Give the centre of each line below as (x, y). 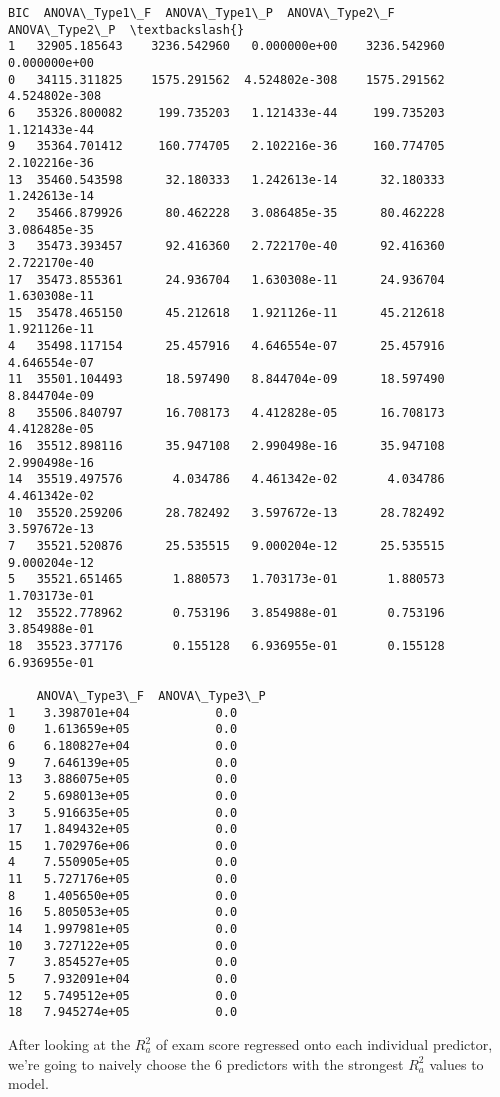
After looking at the (69, 1044)
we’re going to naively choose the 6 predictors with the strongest (206, 1063)
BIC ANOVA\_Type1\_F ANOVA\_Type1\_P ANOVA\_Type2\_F (201, 13)
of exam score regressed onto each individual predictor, (324, 1044)
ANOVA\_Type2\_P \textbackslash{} (126, 29)
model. (28, 1083)
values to (456, 1063)
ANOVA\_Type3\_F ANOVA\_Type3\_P (151, 695)
